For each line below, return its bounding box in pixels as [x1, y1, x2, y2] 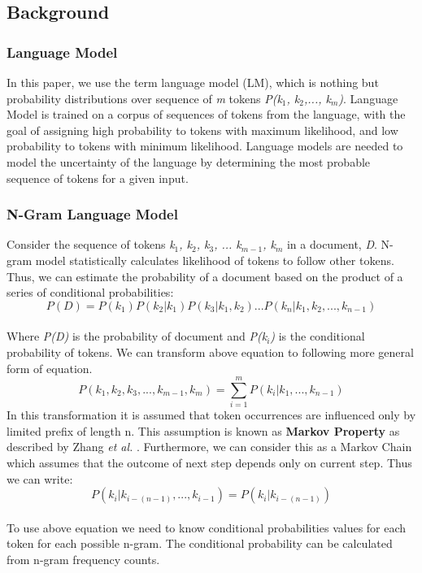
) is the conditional [270, 328, 365, 345]
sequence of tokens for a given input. [7, 169, 189, 186]
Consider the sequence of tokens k [7, 236, 175, 253]
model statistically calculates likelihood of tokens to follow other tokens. [35, 251, 394, 268]
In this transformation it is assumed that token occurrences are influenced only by [7, 406, 416, 423]
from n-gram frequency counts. [7, 551, 160, 567]
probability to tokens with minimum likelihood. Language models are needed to [7, 137, 403, 154]
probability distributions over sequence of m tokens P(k [7, 89, 282, 106]
